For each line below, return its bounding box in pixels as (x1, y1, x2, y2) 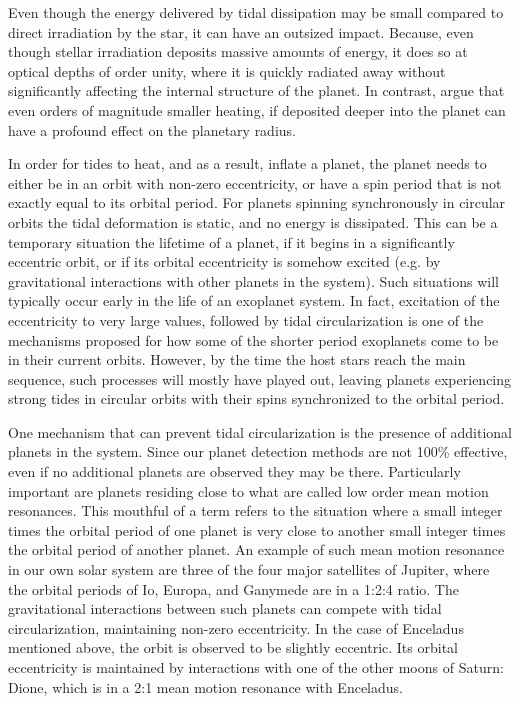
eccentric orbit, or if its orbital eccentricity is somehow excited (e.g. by (8, 251, 441, 272)
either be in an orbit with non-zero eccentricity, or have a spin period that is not (8, 172, 502, 193)
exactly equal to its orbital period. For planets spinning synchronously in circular (8, 192, 506, 213)
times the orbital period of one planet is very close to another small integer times (8, 519, 506, 540)
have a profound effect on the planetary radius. (8, 119, 296, 140)
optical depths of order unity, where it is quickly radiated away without (8, 60, 446, 81)
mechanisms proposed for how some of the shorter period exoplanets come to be (8, 329, 499, 350)
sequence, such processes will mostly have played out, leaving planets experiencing (8, 368, 512, 389)
